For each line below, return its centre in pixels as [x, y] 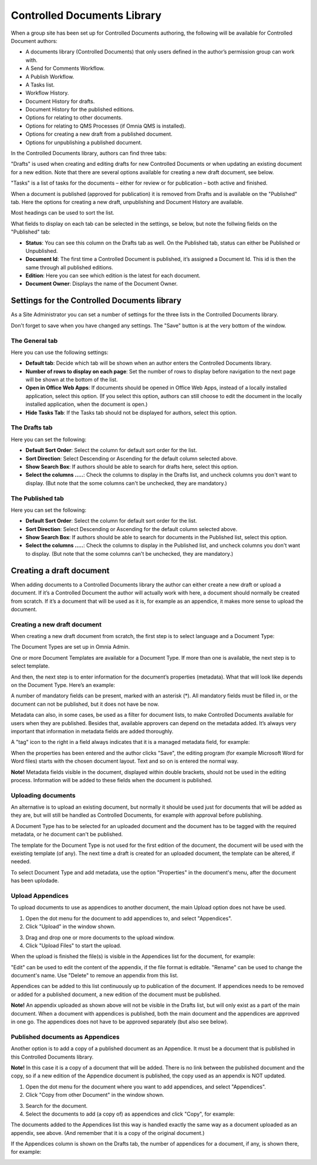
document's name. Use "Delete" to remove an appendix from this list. [95, 976]
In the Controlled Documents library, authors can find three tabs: [89, 153]
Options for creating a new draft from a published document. [99, 134]
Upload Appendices [40, 896]
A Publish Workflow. [50, 76]
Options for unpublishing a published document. [84, 142]
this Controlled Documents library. [52, 1057]
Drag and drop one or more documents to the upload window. [100, 937]
